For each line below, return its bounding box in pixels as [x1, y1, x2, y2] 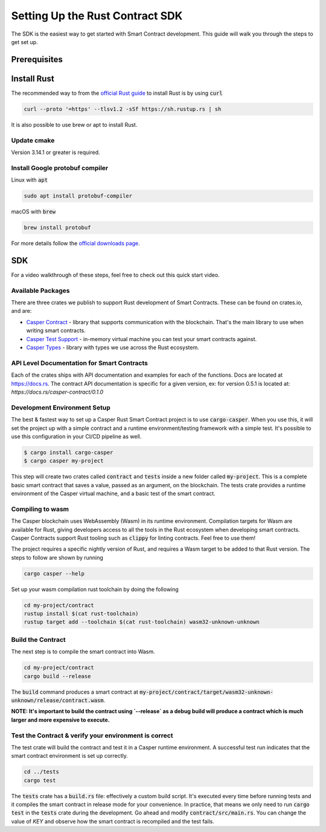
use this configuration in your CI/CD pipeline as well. [11, 432, 142, 440]
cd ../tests [24, 769, 60, 775]
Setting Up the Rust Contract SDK [11, 9, 183, 22]
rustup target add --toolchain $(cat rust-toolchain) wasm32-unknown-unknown [24, 619, 260, 626]
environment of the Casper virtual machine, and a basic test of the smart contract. [11, 490, 216, 498]
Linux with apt [11, 176, 48, 184]
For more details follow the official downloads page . [11, 240, 140, 247]
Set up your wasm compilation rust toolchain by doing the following [11, 586, 179, 593]
